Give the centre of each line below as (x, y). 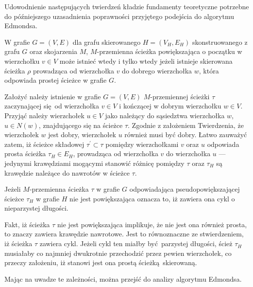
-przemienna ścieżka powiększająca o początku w (169, 51)
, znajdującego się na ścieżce (81, 125)
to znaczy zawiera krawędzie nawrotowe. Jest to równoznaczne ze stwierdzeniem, (124, 234)
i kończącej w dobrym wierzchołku (170, 106)
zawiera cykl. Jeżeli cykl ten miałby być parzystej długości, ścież (136, 243)
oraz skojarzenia (53, 51)
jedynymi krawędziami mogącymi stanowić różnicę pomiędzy (94, 163)
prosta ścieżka (25, 153)
